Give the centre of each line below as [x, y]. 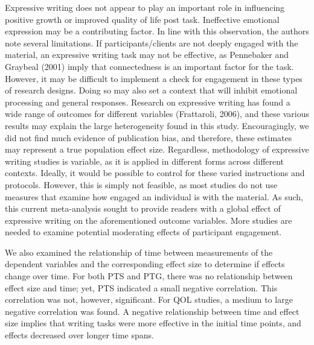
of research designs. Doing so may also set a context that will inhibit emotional [151, 90]
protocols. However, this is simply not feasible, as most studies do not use [141, 184]
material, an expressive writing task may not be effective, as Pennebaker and [147, 55]
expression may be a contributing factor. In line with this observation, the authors [157, 31]
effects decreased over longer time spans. [79, 335]
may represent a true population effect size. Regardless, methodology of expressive [157, 149]
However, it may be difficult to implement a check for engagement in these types [154, 78]
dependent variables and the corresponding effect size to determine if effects [145, 264]
